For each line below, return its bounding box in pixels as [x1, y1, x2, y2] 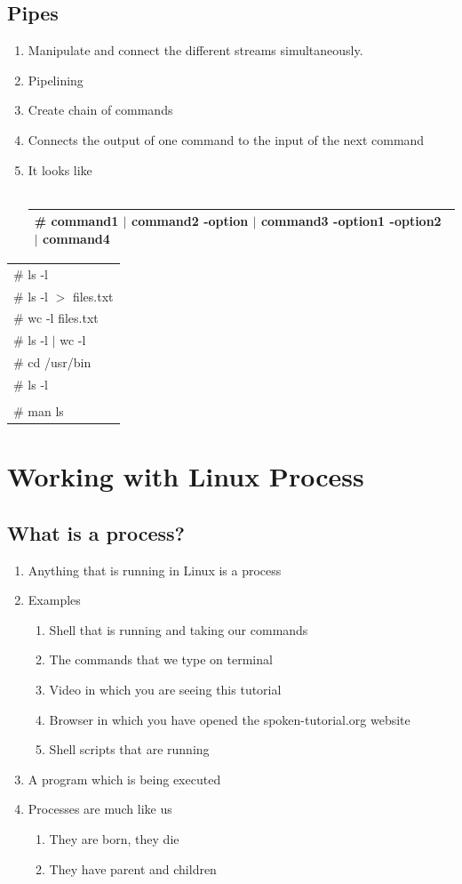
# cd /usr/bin [13, 353, 92, 372]
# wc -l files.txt [13, 309, 99, 327]
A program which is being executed [28, 769, 221, 788]
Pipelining [28, 70, 84, 89]
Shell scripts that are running [49, 740, 210, 759]
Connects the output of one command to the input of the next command [28, 130, 425, 149]
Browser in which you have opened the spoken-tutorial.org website [49, 710, 410, 728]
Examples [28, 591, 81, 609]
